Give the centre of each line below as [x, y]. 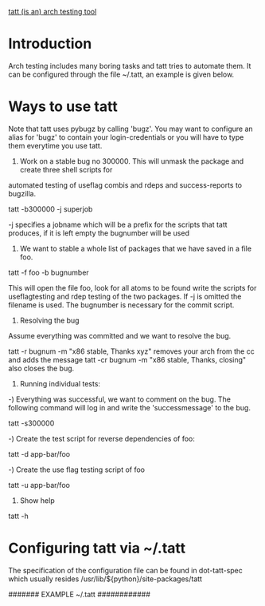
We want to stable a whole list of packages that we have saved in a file [136, 248]
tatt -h [19, 516]
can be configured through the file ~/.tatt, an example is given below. [121, 74]
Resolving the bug [49, 320]
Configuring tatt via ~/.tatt [97, 548]
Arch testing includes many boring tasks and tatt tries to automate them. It [130, 65]
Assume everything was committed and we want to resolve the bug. [120, 335]
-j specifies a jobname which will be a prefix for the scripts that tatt [118, 224]
